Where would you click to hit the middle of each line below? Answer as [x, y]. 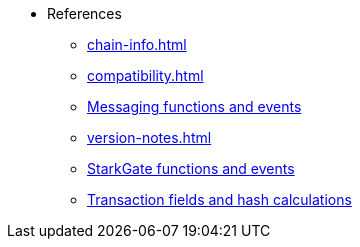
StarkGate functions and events [191, 168]
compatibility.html [145, 75]
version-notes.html [149, 137]
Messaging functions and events [194, 106]
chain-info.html [137, 44]
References [84, 13]
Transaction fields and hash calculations [219, 199]
